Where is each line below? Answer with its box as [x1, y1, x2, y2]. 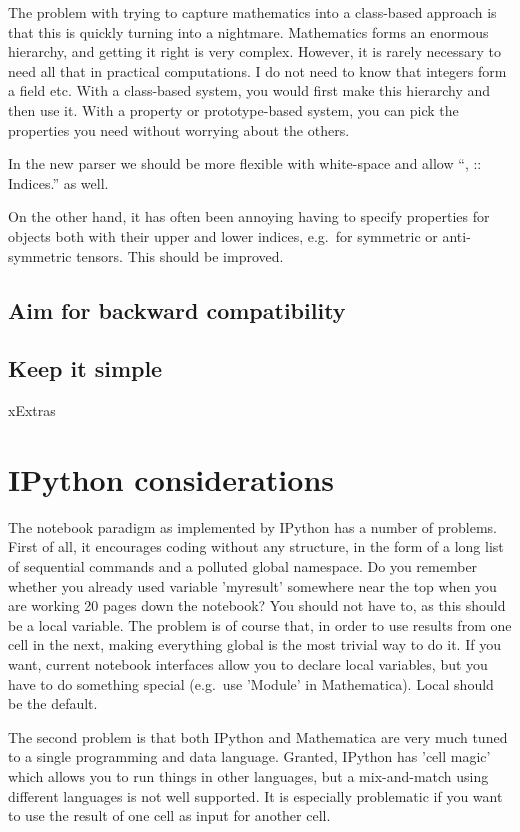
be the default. [8, 693, 98, 714]
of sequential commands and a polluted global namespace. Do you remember [8, 556, 478, 577]
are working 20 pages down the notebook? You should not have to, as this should [8, 595, 506, 616]
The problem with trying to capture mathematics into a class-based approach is [8, 2, 497, 22]
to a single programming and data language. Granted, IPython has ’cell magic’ [8, 746, 491, 767]
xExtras [8, 400, 56, 421]
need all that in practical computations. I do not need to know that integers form [8, 60, 507, 81]
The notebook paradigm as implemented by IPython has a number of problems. [8, 516, 498, 537]
